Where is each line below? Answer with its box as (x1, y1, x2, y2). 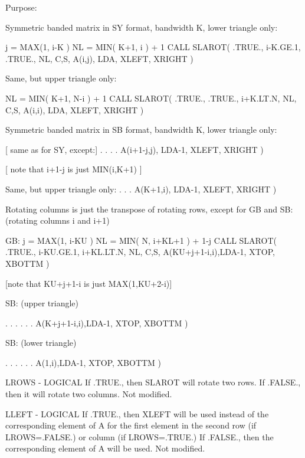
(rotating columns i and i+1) (5, 214, 110, 227)
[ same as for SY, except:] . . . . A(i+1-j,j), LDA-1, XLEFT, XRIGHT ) (5, 143, 264, 155)
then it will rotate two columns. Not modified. (5, 388, 172, 400)
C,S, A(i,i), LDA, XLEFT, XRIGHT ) (5, 103, 144, 116)
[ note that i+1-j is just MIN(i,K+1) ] (5, 163, 142, 175)
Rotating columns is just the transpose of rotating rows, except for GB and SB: (5, 202, 293, 215)
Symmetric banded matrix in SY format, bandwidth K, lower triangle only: (5, 21, 278, 33)
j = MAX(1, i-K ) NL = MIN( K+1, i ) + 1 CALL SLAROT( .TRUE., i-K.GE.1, (5, 41, 301, 53)
